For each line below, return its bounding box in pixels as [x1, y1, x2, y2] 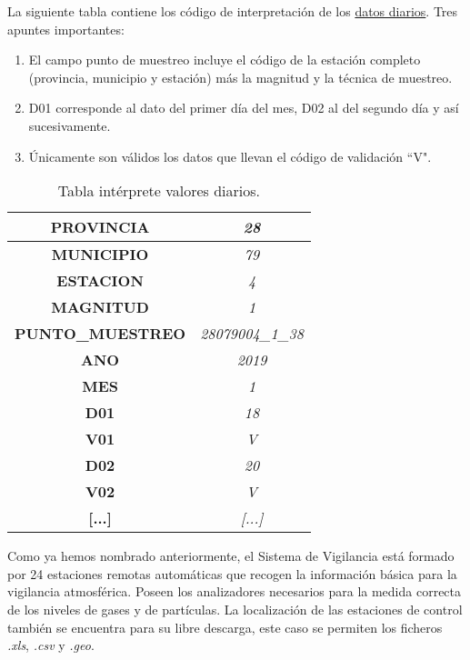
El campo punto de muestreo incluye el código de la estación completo [28, 50, 421, 69]
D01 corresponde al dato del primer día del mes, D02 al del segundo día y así [28, 98, 459, 117]
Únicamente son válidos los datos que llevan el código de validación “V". [28, 146, 432, 165]
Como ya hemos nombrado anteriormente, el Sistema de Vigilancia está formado [7, 546, 455, 565]
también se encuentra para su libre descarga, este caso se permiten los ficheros [7, 617, 443, 636]
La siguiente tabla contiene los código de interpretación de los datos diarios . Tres [7, 2, 458, 20]
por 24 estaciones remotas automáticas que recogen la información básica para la [7, 564, 457, 583]
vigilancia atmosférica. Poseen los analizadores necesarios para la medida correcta [7, 582, 462, 601]
